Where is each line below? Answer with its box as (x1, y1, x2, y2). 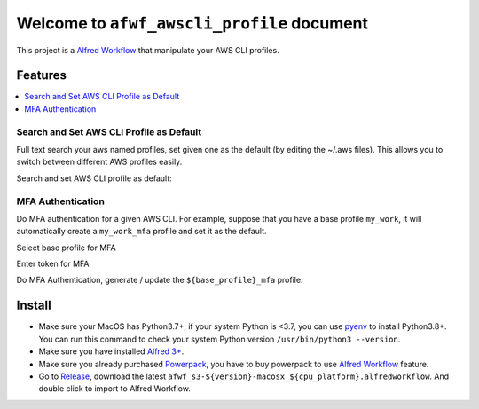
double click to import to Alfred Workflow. (38, 383, 191, 394)
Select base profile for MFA (16, 242, 117, 253)
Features (16, 67, 67, 83)
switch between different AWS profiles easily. (16, 156, 183, 168)
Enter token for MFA (16, 258, 90, 270)
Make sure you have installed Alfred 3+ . (38, 346, 185, 357)
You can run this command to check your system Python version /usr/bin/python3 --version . (38, 334, 401, 344)
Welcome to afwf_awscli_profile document (16, 13, 368, 33)
